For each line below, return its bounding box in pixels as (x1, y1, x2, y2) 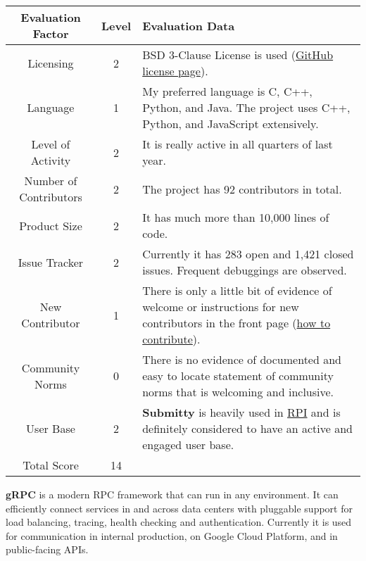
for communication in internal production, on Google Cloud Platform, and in (6, 528, 338, 543)
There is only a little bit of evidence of (142, 282, 332, 298)
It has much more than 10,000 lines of (142, 209, 329, 225)
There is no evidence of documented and (142, 351, 341, 367)
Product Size (19, 217, 82, 234)
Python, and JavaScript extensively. (142, 115, 319, 132)
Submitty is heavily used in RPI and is (142, 404, 341, 420)
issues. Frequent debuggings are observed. (142, 262, 347, 278)
